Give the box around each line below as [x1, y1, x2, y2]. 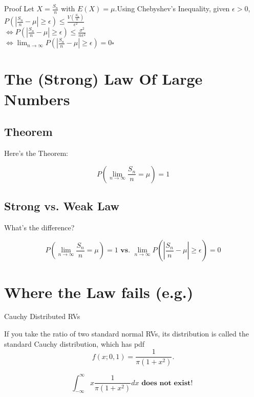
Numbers [4, 88, 70, 109]
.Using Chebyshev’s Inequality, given [115, 3, 230, 13]
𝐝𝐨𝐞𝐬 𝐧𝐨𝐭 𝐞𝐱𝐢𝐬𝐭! [141, 379, 193, 387]
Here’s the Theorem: [4, 147, 68, 158]
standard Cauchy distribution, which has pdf [4, 338, 145, 349]
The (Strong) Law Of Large [4, 68, 203, 89]
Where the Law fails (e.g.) [4, 281, 194, 302]
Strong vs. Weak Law [4, 197, 119, 213]
